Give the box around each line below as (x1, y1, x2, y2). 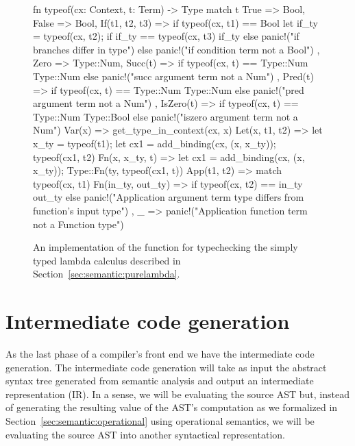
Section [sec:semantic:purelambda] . (33, 267, 180, 281)
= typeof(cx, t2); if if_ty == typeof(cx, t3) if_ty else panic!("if (33, 29, 299, 43)
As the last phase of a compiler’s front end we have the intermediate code (5, 347, 315, 360)
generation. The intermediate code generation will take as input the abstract (5, 360, 327, 374)
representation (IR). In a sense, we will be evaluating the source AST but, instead (5, 386, 350, 401)
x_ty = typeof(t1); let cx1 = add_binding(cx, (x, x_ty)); (33, 136, 276, 150)
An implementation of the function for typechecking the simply (33, 240, 298, 254)
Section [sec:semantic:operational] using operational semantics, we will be (5, 413, 315, 428)
